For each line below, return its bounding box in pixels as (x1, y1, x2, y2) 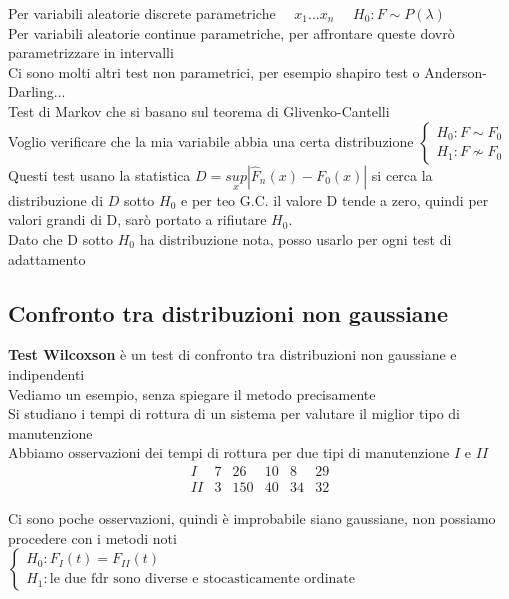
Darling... (8, 81, 66, 102)
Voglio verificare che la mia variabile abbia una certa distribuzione (8, 130, 414, 151)
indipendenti (8, 363, 85, 384)
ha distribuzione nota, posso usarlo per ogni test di (139, 228, 452, 249)
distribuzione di (8, 189, 104, 210)
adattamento (8, 248, 86, 269)
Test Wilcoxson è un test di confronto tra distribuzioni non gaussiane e (8, 344, 457, 365)
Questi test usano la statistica (8, 164, 191, 185)
